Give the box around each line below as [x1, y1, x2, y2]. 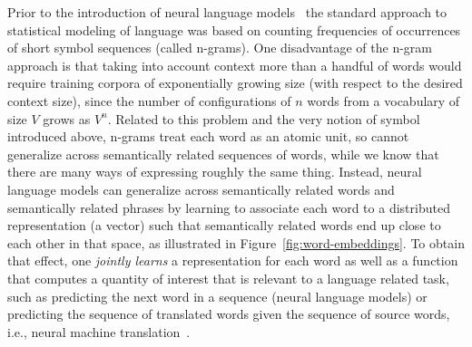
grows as [43, 109, 91, 128]
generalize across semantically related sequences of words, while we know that [7, 144, 439, 163]
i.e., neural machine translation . [7, 322, 191, 341]
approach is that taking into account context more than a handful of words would [7, 55, 462, 74]
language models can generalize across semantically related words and [7, 179, 395, 198]
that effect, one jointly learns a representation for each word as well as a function [7, 251, 458, 270]
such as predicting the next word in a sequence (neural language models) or [7, 286, 428, 305]
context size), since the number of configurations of [7, 91, 291, 110]
